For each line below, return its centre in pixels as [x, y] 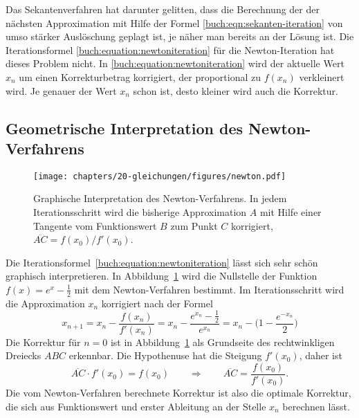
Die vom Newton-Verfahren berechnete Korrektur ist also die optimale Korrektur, [178, 393]
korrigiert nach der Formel [157, 303]
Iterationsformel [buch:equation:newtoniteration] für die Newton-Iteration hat [170, 49]
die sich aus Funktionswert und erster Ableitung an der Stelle [136, 406]
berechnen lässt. [316, 406]
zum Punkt [194, 225]
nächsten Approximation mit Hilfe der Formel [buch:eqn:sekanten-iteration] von [174, 22]
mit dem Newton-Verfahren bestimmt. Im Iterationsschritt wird [209, 289]
